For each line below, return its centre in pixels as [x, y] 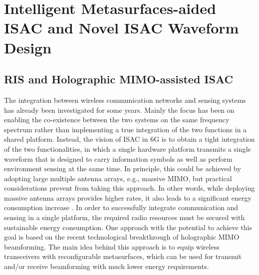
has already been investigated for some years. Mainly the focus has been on [119, 110]
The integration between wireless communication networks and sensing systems [125, 100]
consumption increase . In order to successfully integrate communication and [121, 207]
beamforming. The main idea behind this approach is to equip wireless [112, 246]
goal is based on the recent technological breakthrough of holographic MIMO [122, 237]
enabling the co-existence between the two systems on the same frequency [117, 120]
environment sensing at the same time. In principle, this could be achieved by [123, 168]
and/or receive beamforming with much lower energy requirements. [107, 266]
